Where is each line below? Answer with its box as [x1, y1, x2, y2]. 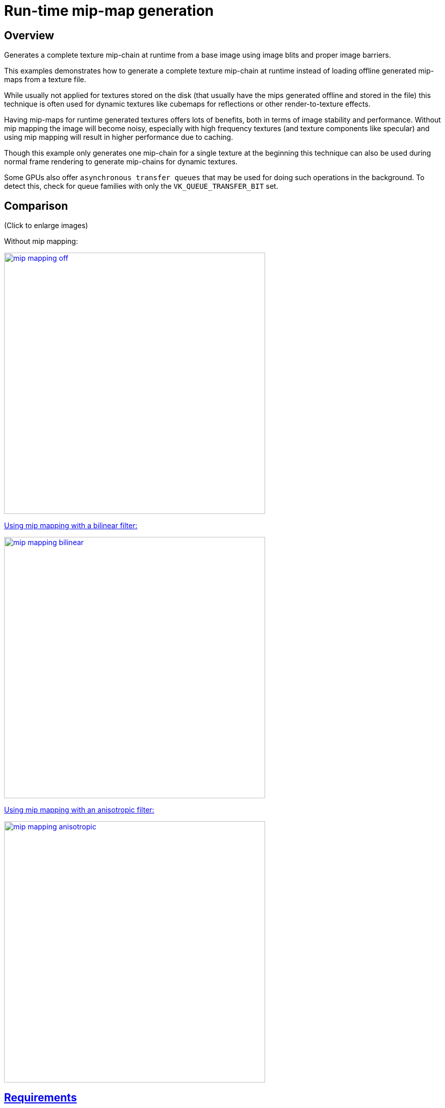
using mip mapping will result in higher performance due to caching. [4, 133, 233, 142]
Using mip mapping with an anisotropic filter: [4, 805, 154, 815]
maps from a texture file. [4, 75, 86, 84]
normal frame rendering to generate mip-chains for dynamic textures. [4, 157, 238, 166]
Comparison [4, 199, 68, 212]
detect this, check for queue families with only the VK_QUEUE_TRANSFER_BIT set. [4, 182, 278, 191]
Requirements [4, 1091, 77, 1104]
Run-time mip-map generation [4, 2, 214, 19]
